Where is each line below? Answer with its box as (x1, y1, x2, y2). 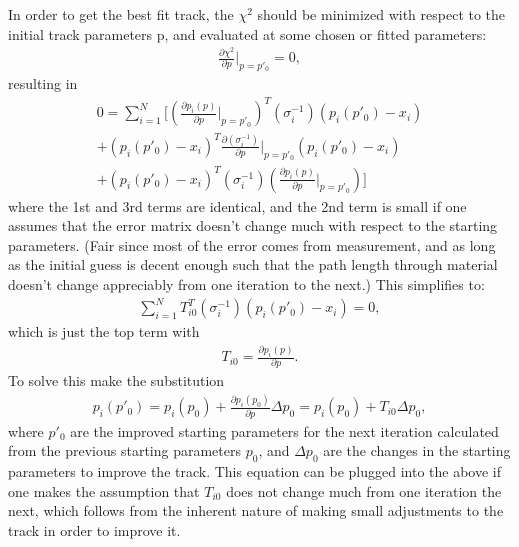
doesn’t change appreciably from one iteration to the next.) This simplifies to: (8, 274, 485, 295)
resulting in (8, 73, 78, 94)
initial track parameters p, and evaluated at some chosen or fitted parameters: (8, 23, 487, 44)
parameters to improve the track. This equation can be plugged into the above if (8, 461, 502, 482)
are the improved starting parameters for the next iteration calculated (70, 420, 499, 441)
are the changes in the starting (323, 440, 511, 461)
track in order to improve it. (8, 519, 181, 540)
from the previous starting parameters (8, 440, 241, 461)
